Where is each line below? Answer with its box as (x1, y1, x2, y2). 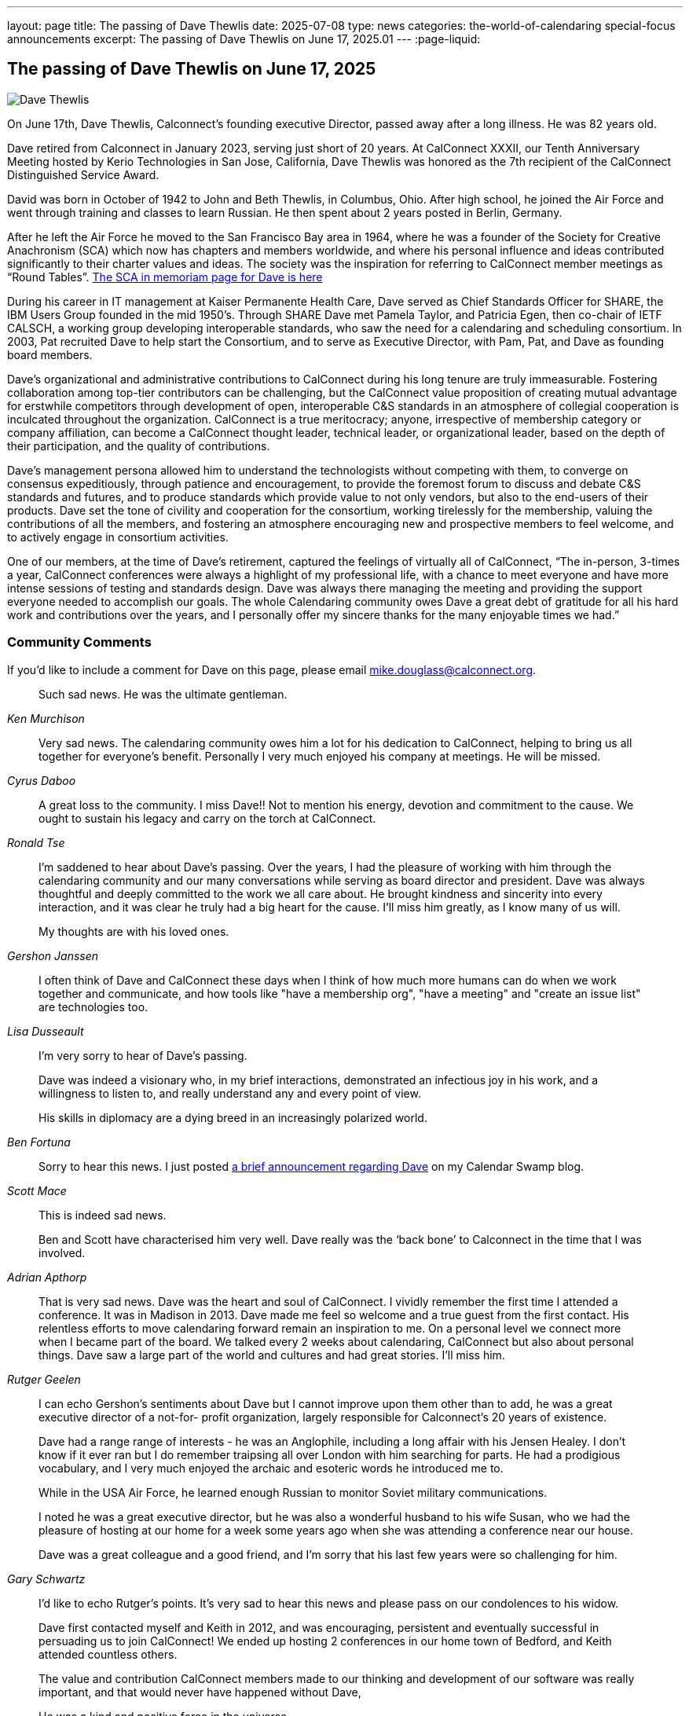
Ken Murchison (7, 711, 85, 725)
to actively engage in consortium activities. (7, 530, 229, 544)
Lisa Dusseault (7, 1024, 84, 1038)
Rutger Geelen (7, 1372, 81, 1386)
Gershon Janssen (7, 948, 99, 962)
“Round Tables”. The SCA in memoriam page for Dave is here (7, 269, 323, 284)
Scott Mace (7, 1183, 67, 1197)
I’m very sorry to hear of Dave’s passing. (38, 1048, 247, 1062)
